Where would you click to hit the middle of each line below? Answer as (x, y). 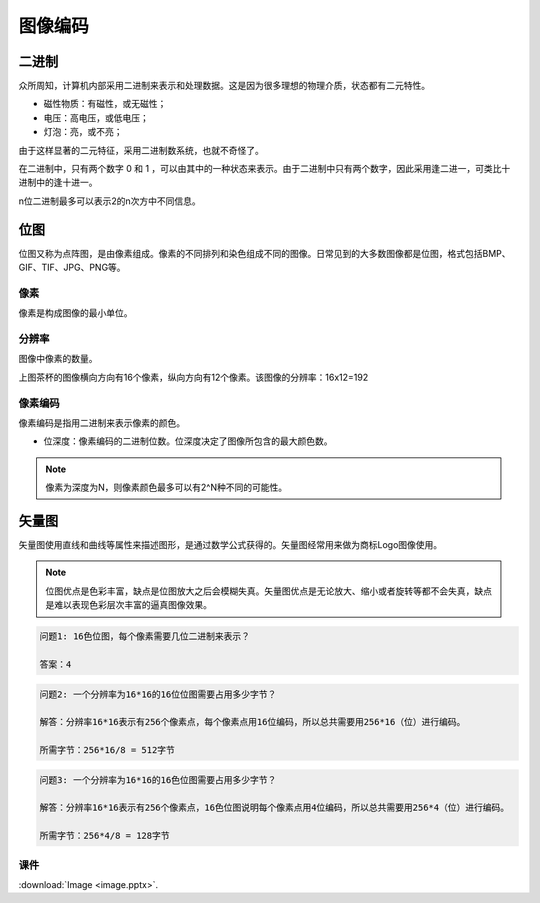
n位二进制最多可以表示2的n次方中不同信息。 (110, 201)
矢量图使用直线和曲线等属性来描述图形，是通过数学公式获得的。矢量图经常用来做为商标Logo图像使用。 (230, 544)
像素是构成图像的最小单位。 (75, 313)
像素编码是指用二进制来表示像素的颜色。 (101, 422)
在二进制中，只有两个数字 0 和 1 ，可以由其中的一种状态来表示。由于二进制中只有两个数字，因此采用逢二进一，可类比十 (264, 169)
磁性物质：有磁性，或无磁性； (105, 104)
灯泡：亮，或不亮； (83, 132)
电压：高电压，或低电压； (96, 117)
